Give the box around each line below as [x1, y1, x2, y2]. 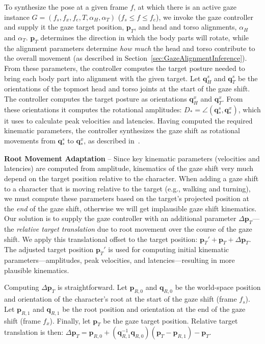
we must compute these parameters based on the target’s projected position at [4, 193, 249, 204]
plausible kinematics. [4, 264, 69, 275]
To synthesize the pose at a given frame [4, 2, 128, 12]
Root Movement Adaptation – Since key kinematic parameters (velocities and [4, 153, 260, 163]
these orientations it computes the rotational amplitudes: [4, 104, 182, 114]
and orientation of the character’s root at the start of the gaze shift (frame [4, 293, 237, 304]
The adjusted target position [4, 244, 94, 255]
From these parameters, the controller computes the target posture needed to [4, 62, 245, 73]
